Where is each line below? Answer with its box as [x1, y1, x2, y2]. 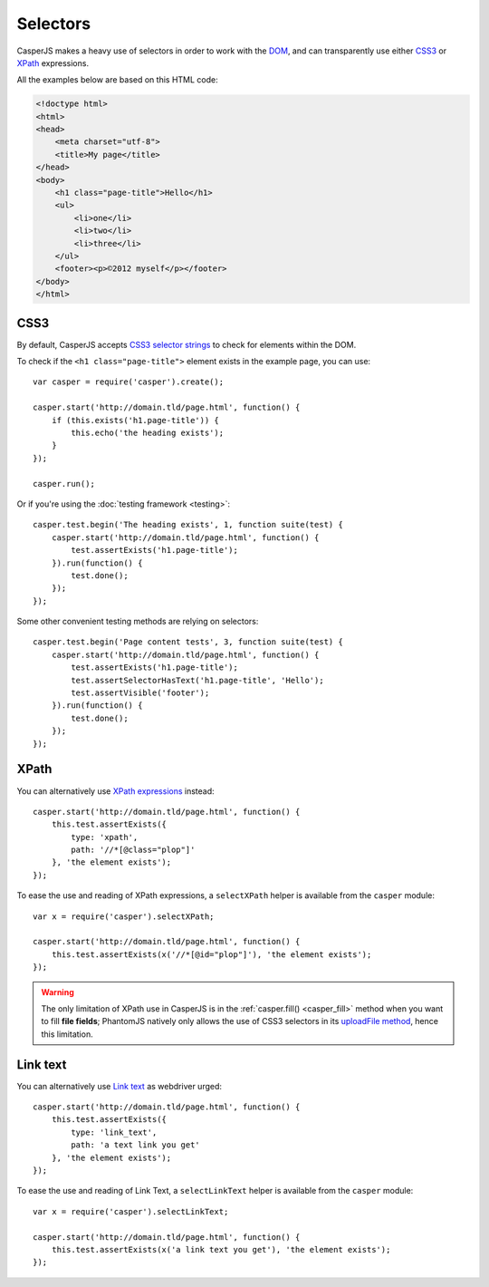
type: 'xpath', [71, 832, 139, 842]
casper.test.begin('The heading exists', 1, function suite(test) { [33, 519, 343, 530]
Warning [41, 986, 74, 997]
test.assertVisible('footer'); [71, 688, 210, 698]
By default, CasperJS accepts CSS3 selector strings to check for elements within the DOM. [16, 339, 357, 350]
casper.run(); [33, 479, 95, 489]
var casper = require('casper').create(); [33, 377, 225, 387]
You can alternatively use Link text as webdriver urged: [16, 1080, 222, 1091]
